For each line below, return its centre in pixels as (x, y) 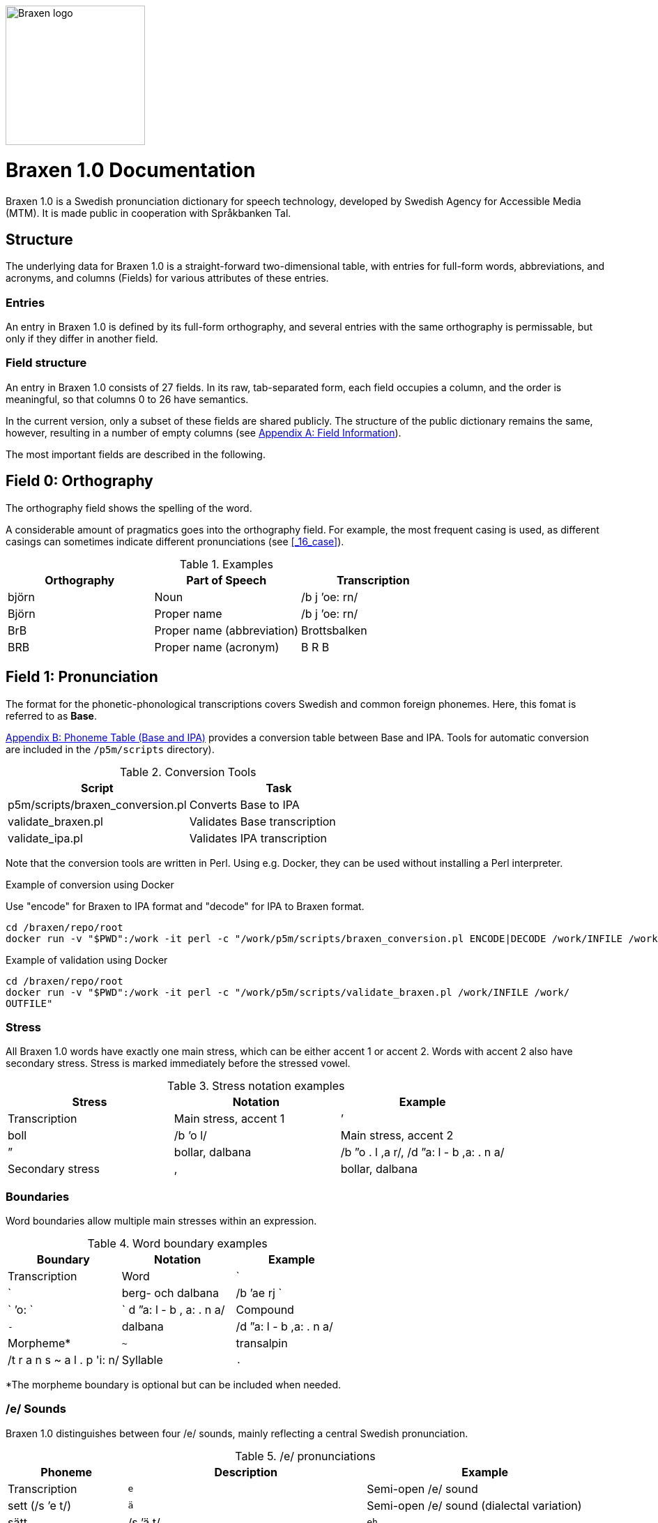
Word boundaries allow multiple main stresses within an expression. (161, 1221)
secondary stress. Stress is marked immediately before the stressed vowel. (178, 1063)
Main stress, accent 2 (397, 1136)
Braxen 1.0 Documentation (131, 170)
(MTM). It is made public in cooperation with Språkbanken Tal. (148, 213)
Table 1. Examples (226, 564)
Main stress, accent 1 (229, 1119)
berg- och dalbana (170, 1293)
